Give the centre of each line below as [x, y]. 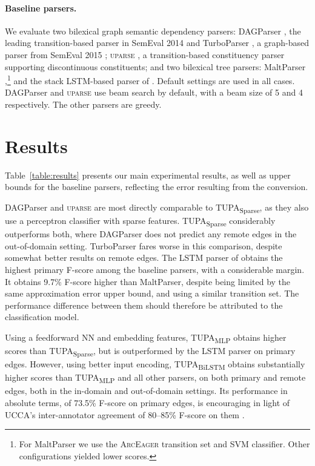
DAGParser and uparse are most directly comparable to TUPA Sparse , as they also [157, 208]
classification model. [42, 317]
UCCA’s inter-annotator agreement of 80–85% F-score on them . [125, 414]
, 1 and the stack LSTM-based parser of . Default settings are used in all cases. [150, 80]
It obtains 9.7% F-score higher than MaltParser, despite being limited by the [148, 281]
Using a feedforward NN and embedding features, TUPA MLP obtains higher [146, 338]
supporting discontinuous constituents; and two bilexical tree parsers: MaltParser [155, 66]
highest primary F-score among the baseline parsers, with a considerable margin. [155, 269]
